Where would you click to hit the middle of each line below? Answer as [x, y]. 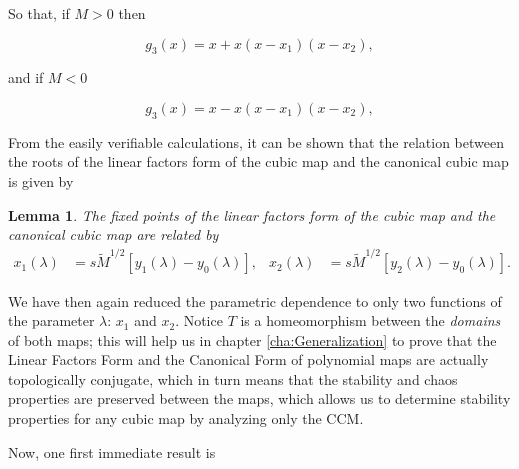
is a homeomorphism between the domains [370, 320]
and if [26, 77]
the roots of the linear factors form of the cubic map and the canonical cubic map [258, 161]
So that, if [39, 13]
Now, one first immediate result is [112, 451]
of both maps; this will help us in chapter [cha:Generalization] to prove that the [252, 339]
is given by [41, 180]
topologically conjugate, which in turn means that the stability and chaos [233, 378]
